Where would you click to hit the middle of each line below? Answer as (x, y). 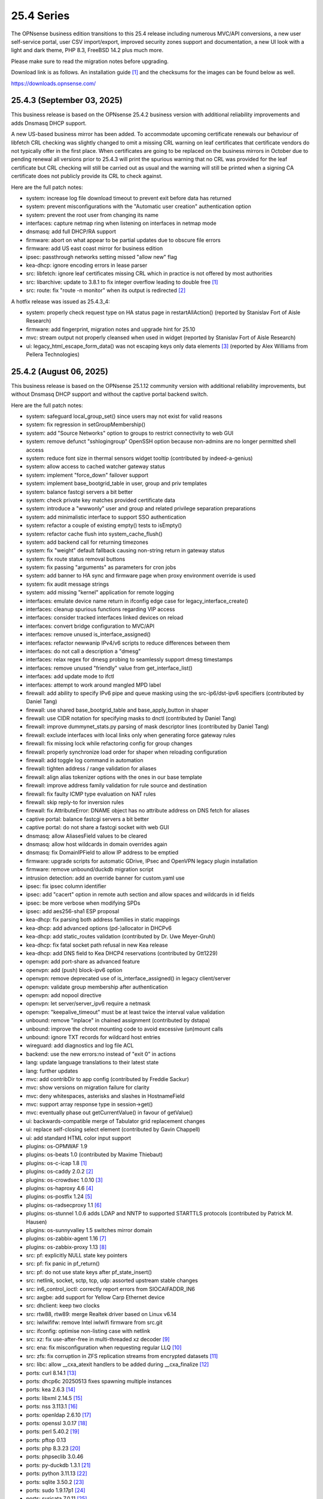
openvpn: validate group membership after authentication (97, 987)
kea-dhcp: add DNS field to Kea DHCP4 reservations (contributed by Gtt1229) (122, 953)
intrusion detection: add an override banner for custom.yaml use (105, 878)
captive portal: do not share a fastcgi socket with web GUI (97, 827)
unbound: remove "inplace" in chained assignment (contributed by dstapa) (118, 1021)
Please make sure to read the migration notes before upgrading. (90, 61)
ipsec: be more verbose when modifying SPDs (83, 903)
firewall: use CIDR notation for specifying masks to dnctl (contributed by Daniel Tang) (131, 718)
